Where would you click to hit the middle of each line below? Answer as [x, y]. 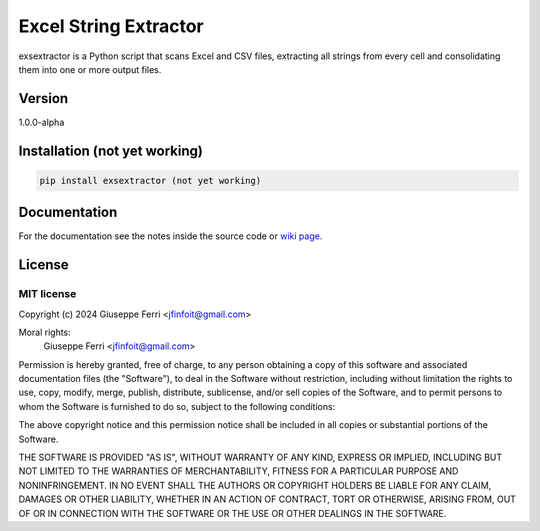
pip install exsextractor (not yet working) [150, 180]
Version [43, 98]
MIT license [47, 294]
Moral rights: [45, 332]
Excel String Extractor [111, 26]
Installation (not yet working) [111, 150]
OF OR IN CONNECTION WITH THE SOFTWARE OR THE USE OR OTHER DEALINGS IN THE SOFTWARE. [232, 513]
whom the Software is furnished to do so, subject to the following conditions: [177, 406]
